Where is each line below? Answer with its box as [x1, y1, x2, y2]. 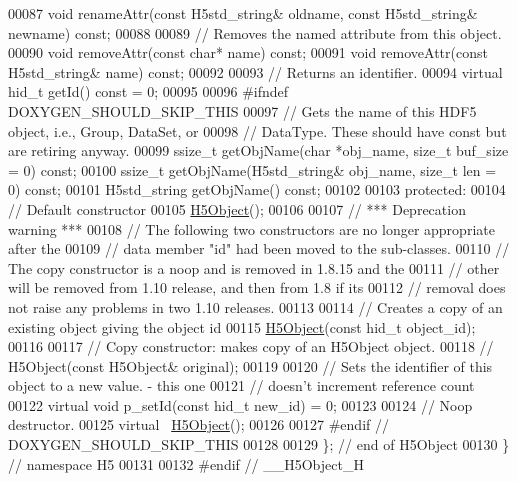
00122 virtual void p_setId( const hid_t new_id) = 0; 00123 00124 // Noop [8, 394, 473, 415]
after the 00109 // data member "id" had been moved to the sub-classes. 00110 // [8, 238, 510, 259]
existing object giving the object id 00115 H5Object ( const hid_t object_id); [8, 316, 476, 337]
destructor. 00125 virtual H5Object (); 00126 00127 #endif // [8, 414, 389, 435]
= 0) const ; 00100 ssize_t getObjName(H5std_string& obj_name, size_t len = [8, 159, 497, 180]
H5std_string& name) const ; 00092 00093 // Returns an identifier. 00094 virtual [8, 61, 503, 82]
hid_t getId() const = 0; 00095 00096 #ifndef [8, 81, 289, 102]
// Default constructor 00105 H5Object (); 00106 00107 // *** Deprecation [8, 198, 466, 219]
